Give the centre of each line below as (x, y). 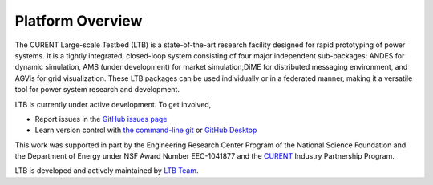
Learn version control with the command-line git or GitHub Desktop (146, 130)
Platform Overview (79, 21)
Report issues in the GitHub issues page (101, 119)
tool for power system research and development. (97, 90)
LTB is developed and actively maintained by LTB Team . (107, 171)
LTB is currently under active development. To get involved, (113, 104)
